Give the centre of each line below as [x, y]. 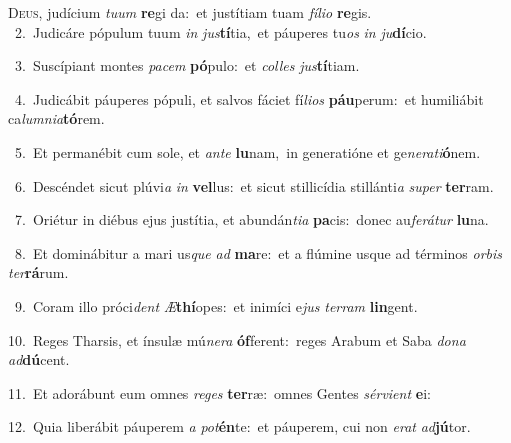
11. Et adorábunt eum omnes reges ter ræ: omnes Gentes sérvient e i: [219, 392]
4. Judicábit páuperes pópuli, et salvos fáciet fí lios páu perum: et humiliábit [249, 98]
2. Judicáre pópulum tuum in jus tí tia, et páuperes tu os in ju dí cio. [220, 31]
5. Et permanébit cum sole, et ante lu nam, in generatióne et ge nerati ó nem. [247, 151]
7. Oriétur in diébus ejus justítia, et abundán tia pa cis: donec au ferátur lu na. [251, 219]
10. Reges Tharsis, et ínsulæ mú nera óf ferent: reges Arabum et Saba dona [237, 339]
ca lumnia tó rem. [56, 118]
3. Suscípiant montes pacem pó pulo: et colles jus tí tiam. [187, 65]
